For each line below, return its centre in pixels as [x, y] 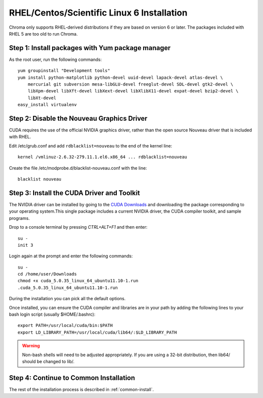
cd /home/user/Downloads [47, 274]
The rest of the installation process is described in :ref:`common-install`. [82, 389]
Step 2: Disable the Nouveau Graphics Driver [78, 118]
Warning [31, 346]
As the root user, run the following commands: [55, 59]
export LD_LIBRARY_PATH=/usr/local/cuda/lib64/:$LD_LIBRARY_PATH [97, 332]
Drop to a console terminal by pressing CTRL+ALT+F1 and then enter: [78, 227]
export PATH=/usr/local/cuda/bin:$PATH [65, 326]
